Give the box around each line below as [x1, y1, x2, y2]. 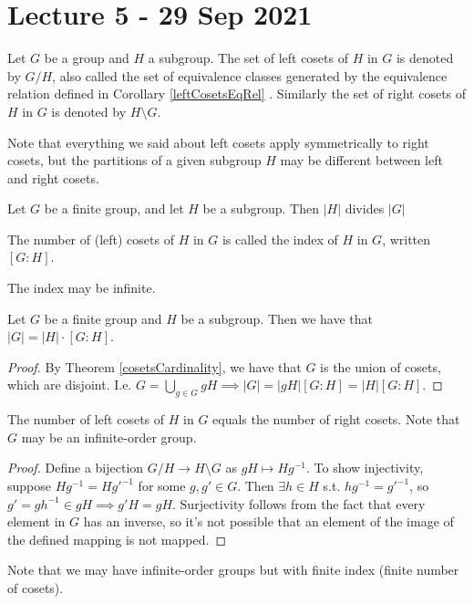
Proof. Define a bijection [7, 458, 144, 477]
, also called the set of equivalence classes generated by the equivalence [52, 66, 448, 85]
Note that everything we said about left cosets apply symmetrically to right [7, 132, 429, 151]
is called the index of [222, 229, 338, 248]
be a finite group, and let [44, 199, 184, 218]
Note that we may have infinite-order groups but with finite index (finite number [7, 560, 459, 579]
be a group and [44, 48, 129, 68]
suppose [7, 476, 51, 495]
